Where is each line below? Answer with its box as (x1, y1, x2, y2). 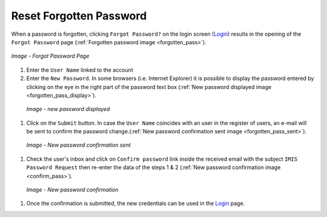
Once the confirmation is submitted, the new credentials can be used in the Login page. (26, 200, 245, 207)
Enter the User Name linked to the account (26, 66, 133, 73)
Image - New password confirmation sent (26, 141, 131, 149)
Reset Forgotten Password (11, 9, 147, 22)
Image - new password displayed (26, 105, 110, 113)
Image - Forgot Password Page (11, 52, 90, 60)
